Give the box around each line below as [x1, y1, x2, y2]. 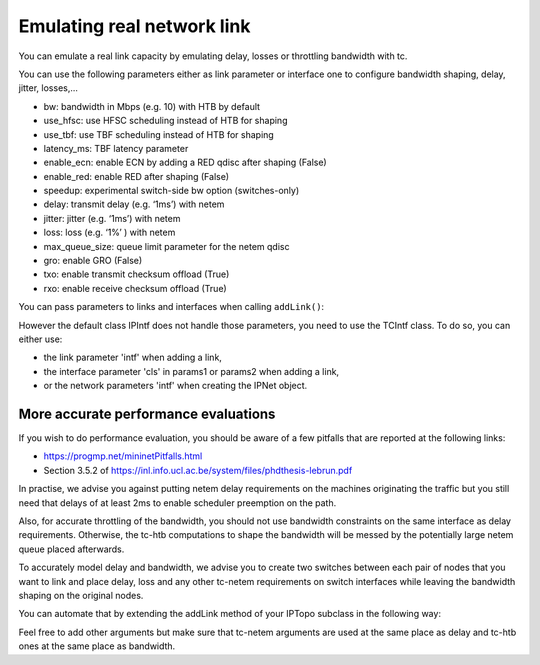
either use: [18, 333, 63, 345]
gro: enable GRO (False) [43, 255, 143, 267]
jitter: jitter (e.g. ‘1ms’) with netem [43, 212, 181, 224]
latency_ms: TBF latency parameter [43, 142, 189, 154]
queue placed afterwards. [18, 543, 125, 555]
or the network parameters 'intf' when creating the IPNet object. [43, 380, 308, 392]
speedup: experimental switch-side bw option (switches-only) [43, 185, 300, 197]
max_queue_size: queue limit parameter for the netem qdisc [43, 240, 290, 252]
